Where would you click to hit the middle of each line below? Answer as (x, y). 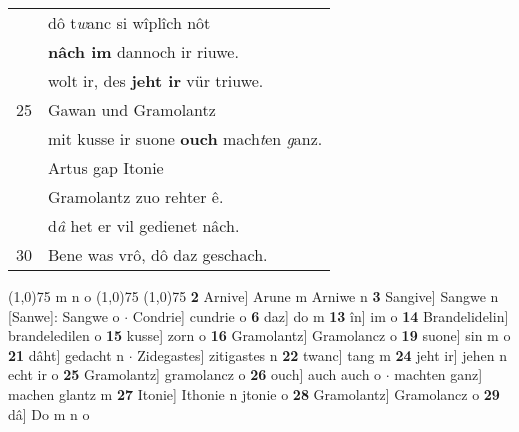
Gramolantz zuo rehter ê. (136, 196)
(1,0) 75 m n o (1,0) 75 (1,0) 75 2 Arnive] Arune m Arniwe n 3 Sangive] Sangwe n (253, 296)
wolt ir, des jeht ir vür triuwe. (156, 80)
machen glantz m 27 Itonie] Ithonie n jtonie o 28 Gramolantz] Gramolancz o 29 (254, 393)
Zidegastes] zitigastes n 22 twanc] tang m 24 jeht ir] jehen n (322, 354)
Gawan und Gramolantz (132, 109)
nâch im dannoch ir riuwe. (143, 51)
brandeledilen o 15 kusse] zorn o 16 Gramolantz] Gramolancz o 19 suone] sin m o (259, 335)
